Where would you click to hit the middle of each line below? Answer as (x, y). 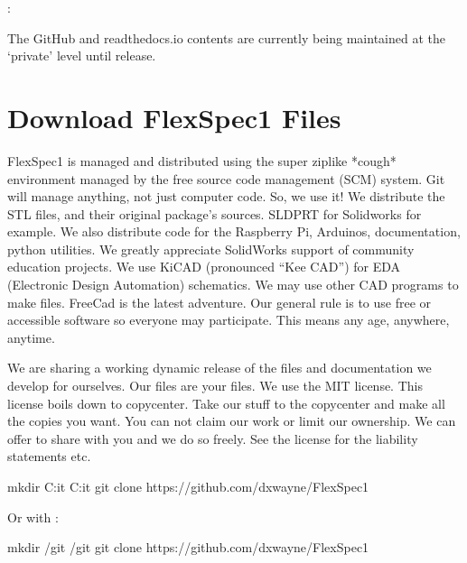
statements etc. (49, 456)
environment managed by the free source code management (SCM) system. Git (226, 178)
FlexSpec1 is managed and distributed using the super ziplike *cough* (202, 160)
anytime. (31, 337)
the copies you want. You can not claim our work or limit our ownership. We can (232, 421)
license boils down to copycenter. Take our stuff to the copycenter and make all (226, 403)
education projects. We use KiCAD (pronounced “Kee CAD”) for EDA (204, 267)
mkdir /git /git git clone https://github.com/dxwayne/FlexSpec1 (188, 547)
